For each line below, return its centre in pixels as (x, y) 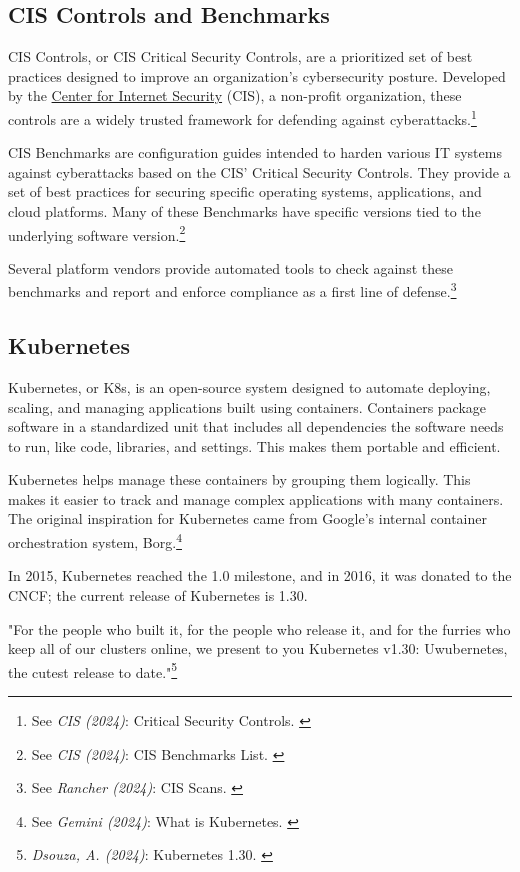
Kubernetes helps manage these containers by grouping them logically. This (239, 479)
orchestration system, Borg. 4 (95, 540)
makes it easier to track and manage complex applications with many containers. (256, 498)
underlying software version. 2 (97, 233)
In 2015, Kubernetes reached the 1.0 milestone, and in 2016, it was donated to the (260, 575)
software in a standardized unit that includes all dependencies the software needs (256, 426)
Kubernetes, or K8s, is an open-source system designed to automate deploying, (249, 386)
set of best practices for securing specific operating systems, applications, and (245, 191)
